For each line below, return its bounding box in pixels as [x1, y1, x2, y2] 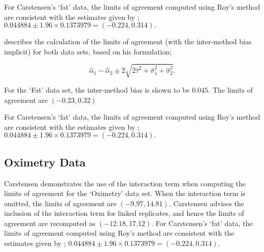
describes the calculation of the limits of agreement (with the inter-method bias [4, 36, 252, 47]
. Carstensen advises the [169, 198, 244, 208]
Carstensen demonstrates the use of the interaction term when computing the [4, 178, 246, 188]
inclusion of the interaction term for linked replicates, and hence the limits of [4, 208, 244, 218]
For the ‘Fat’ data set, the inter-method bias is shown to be [4, 84, 190, 95]
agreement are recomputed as [4, 217, 96, 228]
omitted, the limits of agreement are [4, 198, 117, 208]
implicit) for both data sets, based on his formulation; [4, 46, 172, 57]
